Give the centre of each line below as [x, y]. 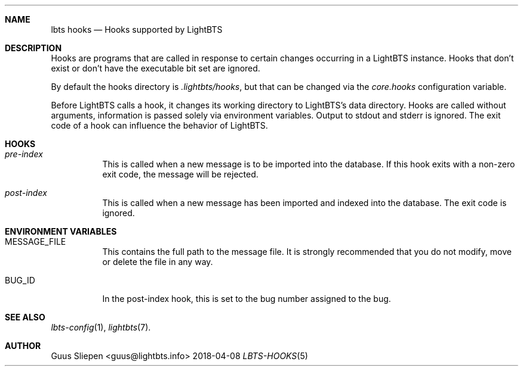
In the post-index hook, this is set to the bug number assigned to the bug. [247, 299]
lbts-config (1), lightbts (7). [101, 327]
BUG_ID [20, 280]
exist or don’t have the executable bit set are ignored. [156, 68]
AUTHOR [23, 346]
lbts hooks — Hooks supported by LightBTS [137, 29]
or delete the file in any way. [158, 262]
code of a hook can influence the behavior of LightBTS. [159, 125]
